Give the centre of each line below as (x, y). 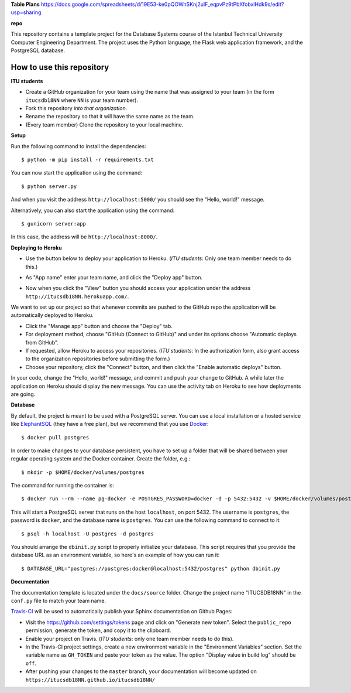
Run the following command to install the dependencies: (78, 146)
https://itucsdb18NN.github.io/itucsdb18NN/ (90, 680)
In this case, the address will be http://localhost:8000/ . (84, 237)
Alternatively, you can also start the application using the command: (93, 210)
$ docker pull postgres (55, 437)
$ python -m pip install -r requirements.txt (88, 159)
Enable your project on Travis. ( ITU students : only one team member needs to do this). (130, 639)
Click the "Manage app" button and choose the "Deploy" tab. (99, 326)
